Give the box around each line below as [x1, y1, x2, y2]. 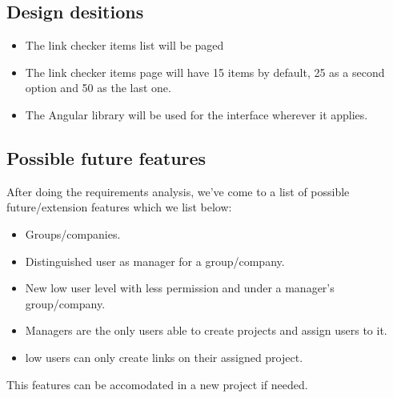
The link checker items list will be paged [25, 37, 224, 54]
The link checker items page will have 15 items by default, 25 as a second [25, 63, 385, 80]
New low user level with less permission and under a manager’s [25, 279, 335, 296]
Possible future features [6, 145, 207, 170]
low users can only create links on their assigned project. [25, 348, 303, 365]
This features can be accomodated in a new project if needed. [6, 376, 308, 392]
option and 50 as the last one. [25, 79, 171, 96]
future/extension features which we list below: [6, 199, 232, 215]
